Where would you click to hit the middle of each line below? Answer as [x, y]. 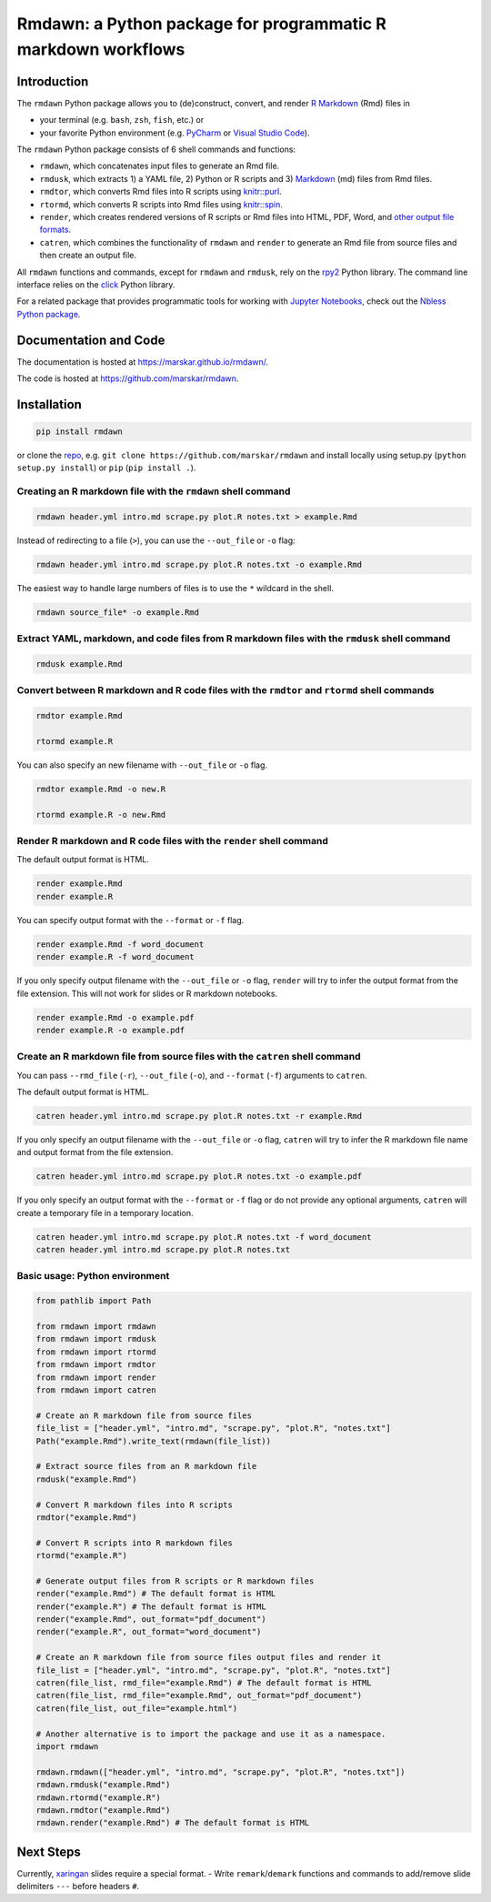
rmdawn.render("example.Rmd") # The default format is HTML [173, 1823]
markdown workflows [101, 49]
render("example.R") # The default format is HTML [151, 1606]
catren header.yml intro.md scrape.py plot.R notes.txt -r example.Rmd [199, 1116]
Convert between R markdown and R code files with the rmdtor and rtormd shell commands [225, 690]
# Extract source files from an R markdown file [146, 1466]
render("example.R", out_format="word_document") [149, 1632]
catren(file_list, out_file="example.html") [137, 1708]
